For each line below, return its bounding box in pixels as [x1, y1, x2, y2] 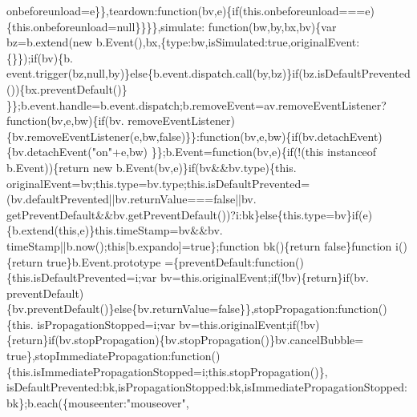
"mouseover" [126, 394, 186, 411]
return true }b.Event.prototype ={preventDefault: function [12, 253, 296, 270]
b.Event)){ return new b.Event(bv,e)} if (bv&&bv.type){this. [6, 158, 297, 175]
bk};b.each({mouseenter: [6, 394, 127, 411]
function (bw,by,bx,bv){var [208, 18, 337, 34]
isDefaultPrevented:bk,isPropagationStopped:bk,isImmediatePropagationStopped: [6, 379, 407, 395]
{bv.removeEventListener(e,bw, [6, 127, 160, 144]
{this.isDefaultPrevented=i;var [6, 269, 157, 286]
